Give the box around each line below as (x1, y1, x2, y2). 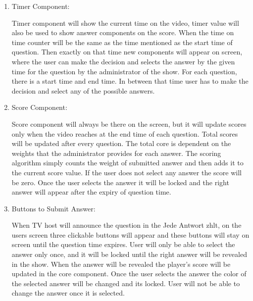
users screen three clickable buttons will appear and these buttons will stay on (11, 229, 250, 240)
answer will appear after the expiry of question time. (11, 187, 171, 197)
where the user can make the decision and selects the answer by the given (11, 56, 235, 66)
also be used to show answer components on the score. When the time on (11, 27, 234, 38)
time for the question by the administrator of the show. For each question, (11, 66, 237, 76)
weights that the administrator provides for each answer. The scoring (11, 148, 221, 158)
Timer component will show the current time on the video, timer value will (11, 17, 239, 28)
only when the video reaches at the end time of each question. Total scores (11, 128, 238, 139)
